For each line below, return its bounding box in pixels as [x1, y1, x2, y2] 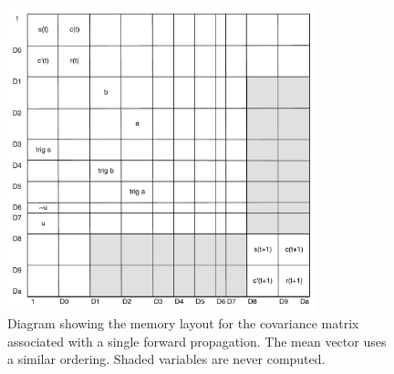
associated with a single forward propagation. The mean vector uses [7, 331, 387, 350]
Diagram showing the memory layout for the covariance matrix [7, 314, 359, 333]
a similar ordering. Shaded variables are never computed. [7, 349, 326, 369]
